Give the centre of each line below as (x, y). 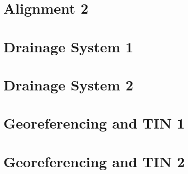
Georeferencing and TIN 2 (94, 161)
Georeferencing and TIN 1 (94, 123)
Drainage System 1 (69, 46)
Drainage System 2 (69, 84)
